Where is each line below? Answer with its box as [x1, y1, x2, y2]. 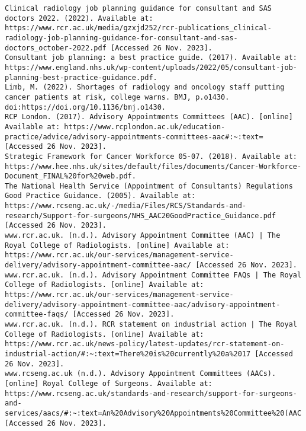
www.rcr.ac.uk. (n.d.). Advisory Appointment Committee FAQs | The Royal [5, 270, 302, 279]
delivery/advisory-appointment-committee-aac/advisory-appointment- [5, 300, 281, 309]
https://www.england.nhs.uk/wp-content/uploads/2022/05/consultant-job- [5, 63, 297, 72]
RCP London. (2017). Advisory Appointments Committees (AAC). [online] [5, 113, 293, 122]
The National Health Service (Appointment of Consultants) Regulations [5, 181, 293, 190]
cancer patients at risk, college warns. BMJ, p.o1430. [5, 92, 230, 101]
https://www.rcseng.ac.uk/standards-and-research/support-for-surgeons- [5, 389, 297, 398]
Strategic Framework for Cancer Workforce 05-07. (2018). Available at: [5, 152, 297, 161]
